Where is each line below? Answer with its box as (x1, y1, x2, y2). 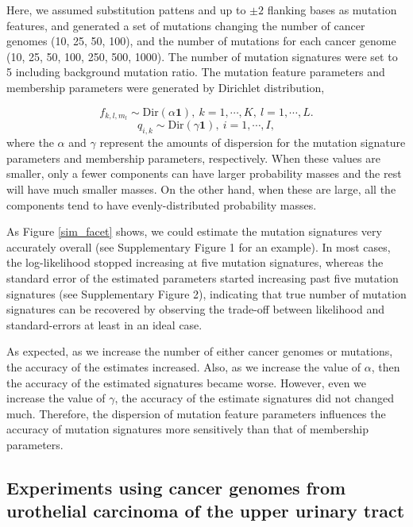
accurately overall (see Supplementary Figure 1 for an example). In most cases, (6, 238, 391, 255)
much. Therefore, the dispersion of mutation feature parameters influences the (6, 405, 386, 421)
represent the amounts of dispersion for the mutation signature (99, 134, 406, 151)
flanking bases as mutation (267, 2, 397, 17)
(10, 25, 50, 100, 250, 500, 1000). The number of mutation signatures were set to (6, 48, 398, 64)
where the (6, 134, 54, 151)
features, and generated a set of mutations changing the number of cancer (6, 17, 365, 33)
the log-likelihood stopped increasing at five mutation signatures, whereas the (6, 254, 384, 271)
